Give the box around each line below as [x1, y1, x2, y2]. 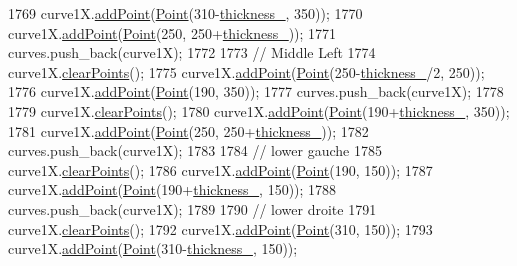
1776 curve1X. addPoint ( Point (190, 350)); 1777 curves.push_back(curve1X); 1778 [8, 81, 504, 102]
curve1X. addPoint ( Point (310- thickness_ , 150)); [8, 238, 298, 259]
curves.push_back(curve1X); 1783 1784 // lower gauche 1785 [8, 140, 382, 161]
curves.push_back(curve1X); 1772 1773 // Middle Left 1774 [8, 42, 376, 63]
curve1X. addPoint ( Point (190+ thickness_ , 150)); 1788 [8, 179, 337, 200]
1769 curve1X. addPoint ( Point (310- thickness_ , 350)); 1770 [8, 3, 363, 23]
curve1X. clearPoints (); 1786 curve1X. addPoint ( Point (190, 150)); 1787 [8, 159, 433, 180]
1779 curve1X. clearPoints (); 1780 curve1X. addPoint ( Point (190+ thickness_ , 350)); [8, 100, 510, 121]
